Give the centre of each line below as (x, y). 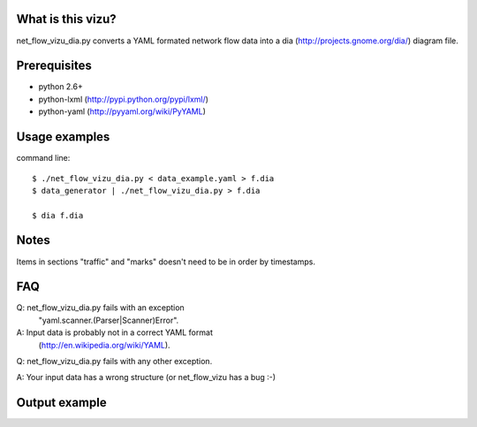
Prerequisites (54, 66)
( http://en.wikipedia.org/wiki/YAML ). (105, 345)
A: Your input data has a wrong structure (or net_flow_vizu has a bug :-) (146, 377)
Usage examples (63, 137)
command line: (43, 158)
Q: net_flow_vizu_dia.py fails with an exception (100, 308)
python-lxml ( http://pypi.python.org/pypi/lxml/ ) (124, 99)
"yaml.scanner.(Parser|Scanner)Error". (109, 320)
